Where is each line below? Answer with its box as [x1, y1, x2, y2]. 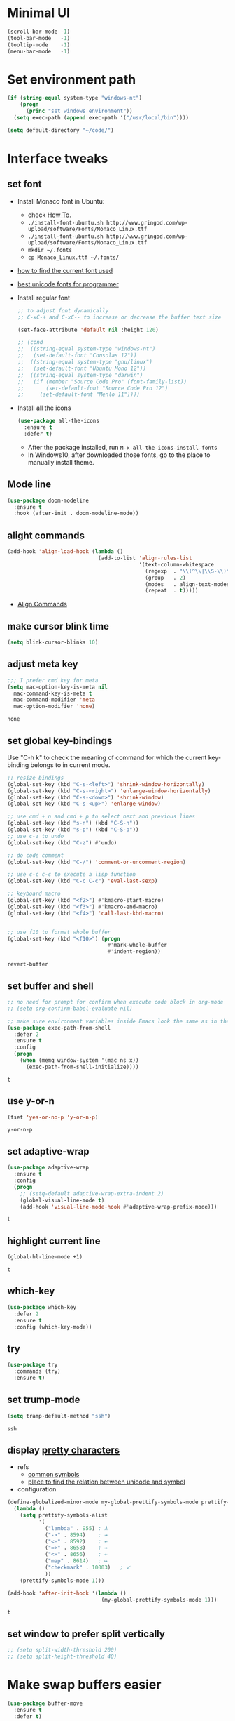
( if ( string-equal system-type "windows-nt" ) [7, 95, 142, 102]
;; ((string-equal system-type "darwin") [17, 371, 143, 378]
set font [7, 178, 42, 190]
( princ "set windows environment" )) [25, 107, 133, 115]
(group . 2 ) [144, 574, 187, 581]
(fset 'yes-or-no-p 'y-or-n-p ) [7, 1114, 99, 1121]
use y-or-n [7, 1095, 55, 1107]
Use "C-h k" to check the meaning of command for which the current [7, 753, 207, 762]
